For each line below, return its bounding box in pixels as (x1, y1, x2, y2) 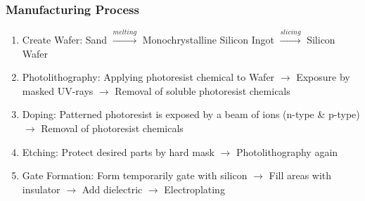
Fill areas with (269, 168, 332, 183)
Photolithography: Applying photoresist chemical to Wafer (22, 70, 275, 84)
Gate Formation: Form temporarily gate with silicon (22, 168, 248, 183)
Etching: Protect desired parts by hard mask (22, 144, 214, 159)
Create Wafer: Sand (22, 32, 108, 47)
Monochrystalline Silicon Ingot (142, 32, 274, 47)
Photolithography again (236, 144, 338, 159)
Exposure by (296, 70, 350, 84)
